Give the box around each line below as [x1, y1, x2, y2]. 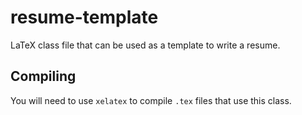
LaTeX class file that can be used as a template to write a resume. [10, 39, 281, 51]
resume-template [10, 6, 159, 29]
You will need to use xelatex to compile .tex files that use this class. [10, 94, 292, 106]
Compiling [10, 68, 77, 85]
